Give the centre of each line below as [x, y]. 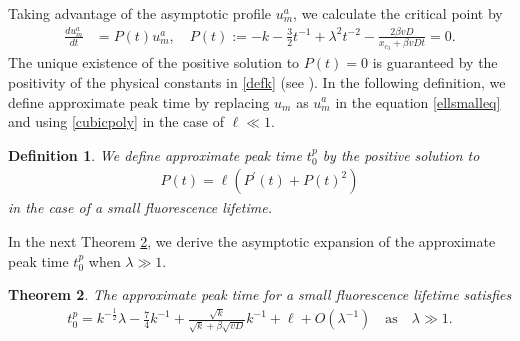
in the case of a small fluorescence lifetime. [140, 207]
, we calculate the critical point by [398, 13]
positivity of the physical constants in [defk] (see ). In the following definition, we [257, 81]
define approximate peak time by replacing [139, 101]
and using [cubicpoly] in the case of [116, 121]
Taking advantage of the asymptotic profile [140, 13]
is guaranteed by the [435, 62]
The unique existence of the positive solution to [154, 62]
